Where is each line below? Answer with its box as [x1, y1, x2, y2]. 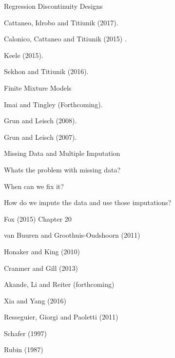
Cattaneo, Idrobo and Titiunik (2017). [4, 17, 118, 27]
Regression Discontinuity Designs [4, 1, 103, 11]
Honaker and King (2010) [4, 246, 80, 256]
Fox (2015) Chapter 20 [4, 213, 72, 224]
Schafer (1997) [4, 328, 47, 338]
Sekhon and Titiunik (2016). [4, 66, 89, 76]
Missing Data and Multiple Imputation [4, 148, 120, 158]
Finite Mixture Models [4, 82, 72, 93]
